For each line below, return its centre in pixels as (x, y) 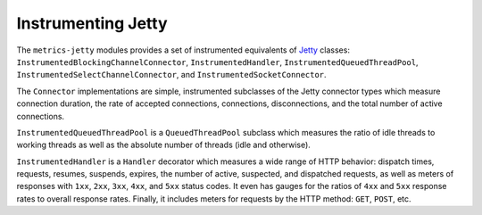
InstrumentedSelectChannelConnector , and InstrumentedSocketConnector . (171, 75)
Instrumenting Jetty (92, 23)
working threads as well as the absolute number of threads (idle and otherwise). (164, 145)
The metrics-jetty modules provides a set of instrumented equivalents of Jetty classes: (183, 50)
